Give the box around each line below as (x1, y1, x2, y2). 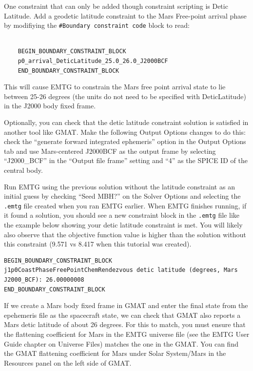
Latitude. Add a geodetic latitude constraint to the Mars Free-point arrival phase (4, 10, 247, 21)
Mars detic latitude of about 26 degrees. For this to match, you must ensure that (4, 319, 246, 330)
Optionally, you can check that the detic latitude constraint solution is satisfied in (4, 117, 249, 127)
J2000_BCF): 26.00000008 (4, 276, 84, 284)
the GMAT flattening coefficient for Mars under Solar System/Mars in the (4, 348, 226, 358)
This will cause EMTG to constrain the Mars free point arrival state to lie (4, 82, 226, 92)
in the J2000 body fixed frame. (4, 101, 96, 111)
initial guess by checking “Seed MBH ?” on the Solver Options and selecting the (4, 191, 241, 201)
